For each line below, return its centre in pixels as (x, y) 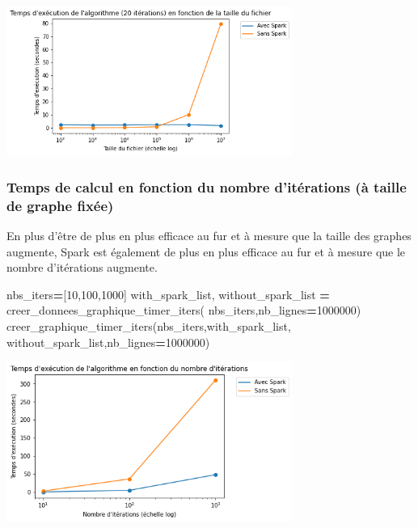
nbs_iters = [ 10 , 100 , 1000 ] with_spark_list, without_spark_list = (168, 294)
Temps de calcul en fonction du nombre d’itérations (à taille (207, 186)
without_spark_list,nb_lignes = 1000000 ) (108, 342)
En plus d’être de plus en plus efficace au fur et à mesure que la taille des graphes (209, 235)
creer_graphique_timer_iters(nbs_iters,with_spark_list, (149, 325)
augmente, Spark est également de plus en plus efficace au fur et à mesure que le (206, 251)
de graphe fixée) (60, 205)
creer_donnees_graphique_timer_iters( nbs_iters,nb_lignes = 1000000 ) (184, 310)
